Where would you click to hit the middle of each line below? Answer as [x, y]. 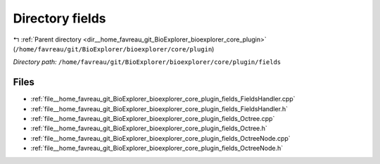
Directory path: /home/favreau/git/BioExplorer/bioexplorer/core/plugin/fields [147, 62]
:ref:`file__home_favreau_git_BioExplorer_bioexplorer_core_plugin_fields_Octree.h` [149, 128]
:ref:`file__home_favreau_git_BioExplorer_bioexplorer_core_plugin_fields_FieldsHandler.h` [159, 108]
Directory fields [59, 18]
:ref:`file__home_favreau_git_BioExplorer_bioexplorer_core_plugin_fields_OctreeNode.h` [157, 149]
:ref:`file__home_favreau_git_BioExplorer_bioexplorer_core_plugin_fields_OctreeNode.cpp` [161, 138]
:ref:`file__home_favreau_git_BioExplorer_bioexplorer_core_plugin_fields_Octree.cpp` [153, 119]
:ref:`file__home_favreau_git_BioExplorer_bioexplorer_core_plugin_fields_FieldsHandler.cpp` [163, 99]
